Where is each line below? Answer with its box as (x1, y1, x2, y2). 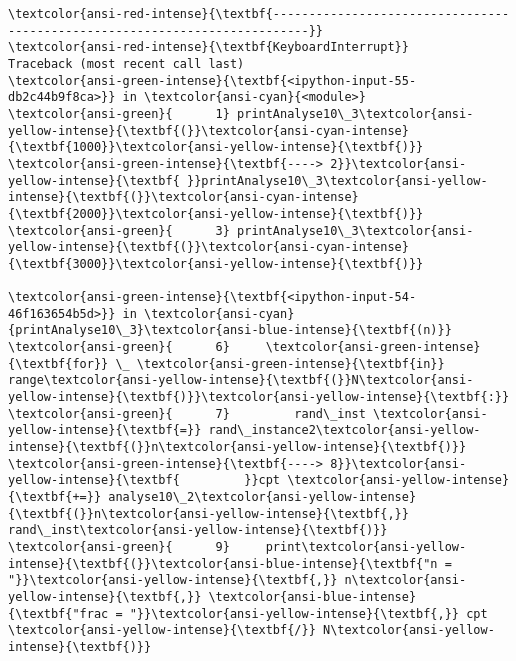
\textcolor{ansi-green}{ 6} (8, 340, 230, 355)
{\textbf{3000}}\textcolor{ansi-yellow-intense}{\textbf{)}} (8, 256, 424, 271)
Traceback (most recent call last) (8, 56, 245, 71)
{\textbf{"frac (8, 606, 109, 621)
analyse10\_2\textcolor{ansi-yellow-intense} (108, 490, 417, 505)
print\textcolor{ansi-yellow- (265, 540, 467, 554)
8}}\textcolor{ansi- (330, 456, 467, 471)
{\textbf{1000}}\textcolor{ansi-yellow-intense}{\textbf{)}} (8, 140, 424, 155)
